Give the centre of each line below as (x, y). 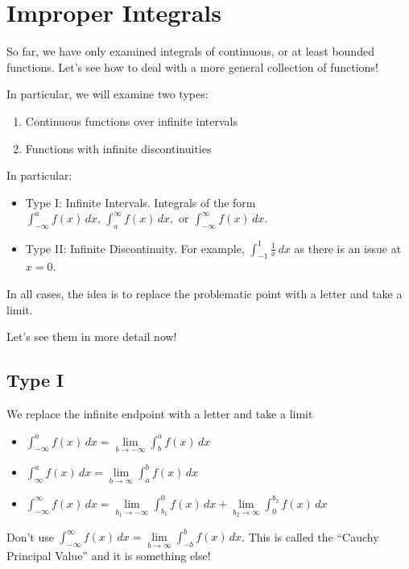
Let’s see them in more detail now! (92, 336)
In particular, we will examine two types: (107, 94)
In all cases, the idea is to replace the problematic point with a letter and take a (204, 293)
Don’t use (30, 536)
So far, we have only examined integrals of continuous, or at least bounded (190, 51)
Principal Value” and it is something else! (109, 556)
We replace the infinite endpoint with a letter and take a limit (160, 413)
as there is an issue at (348, 248)
